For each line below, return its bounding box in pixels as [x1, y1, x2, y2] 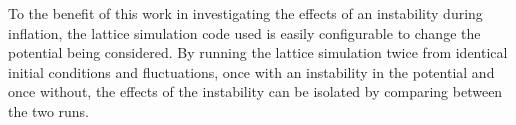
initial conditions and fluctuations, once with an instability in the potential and [8, 61, 495, 82]
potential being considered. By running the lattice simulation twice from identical [8, 42, 508, 63]
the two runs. [8, 100, 90, 121]
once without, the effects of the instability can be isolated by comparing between [8, 81, 503, 102]
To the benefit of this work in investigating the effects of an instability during [8, 3, 483, 23]
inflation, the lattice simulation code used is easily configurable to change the [8, 22, 481, 43]
